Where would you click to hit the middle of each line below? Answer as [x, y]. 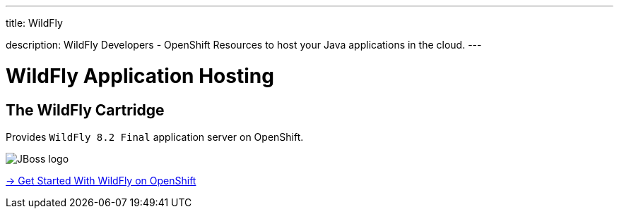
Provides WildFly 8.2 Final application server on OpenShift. [155, 137]
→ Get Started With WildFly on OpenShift [101, 180]
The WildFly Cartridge [85, 110]
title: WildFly [34, 23]
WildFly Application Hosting [140, 76]
